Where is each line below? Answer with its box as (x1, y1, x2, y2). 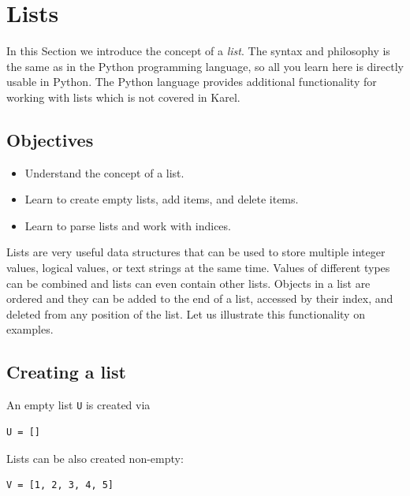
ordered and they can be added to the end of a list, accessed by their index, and (6, 290, 393, 307)
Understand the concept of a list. (24, 164, 184, 181)
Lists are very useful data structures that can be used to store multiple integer (6, 244, 386, 260)
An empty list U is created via (6, 397, 151, 413)
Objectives (6, 127, 94, 151)
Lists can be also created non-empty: (6, 449, 184, 466)
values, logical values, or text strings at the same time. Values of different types (6, 259, 390, 276)
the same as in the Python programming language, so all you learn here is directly (6, 58, 404, 74)
